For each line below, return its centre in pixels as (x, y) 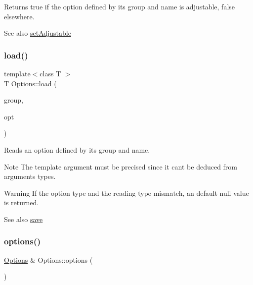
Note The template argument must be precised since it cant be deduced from (121, 166)
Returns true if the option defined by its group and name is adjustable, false (120, 6)
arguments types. (30, 176)
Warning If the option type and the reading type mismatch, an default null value (126, 193)
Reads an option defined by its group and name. (77, 149)
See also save (23, 219)
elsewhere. (19, 16)
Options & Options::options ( (48, 259)
